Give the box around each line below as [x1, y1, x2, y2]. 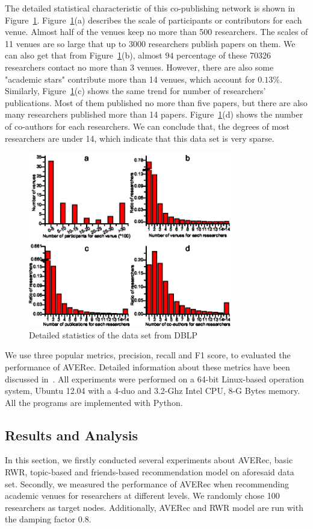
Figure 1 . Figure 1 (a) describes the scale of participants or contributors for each [5, 13, 302, 26]
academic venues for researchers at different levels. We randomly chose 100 [5, 489, 280, 502]
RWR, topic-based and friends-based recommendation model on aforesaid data [5, 466, 294, 478]
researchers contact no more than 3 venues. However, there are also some [5, 60, 274, 73]
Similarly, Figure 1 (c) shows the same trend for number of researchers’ [5, 84, 266, 97]
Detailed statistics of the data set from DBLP [29, 328, 198, 341]
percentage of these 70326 [176, 49, 271, 62]
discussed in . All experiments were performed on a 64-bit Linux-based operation [5, 372, 304, 385]
